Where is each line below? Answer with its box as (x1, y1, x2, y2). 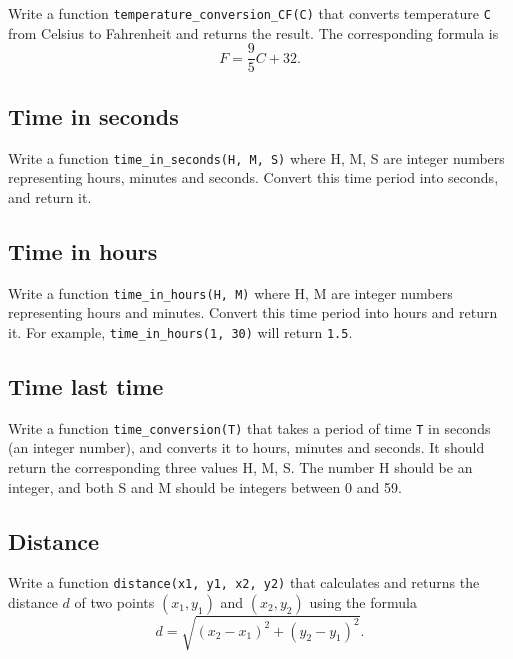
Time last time (8, 370, 164, 401)
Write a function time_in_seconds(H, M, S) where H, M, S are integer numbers (8, 147, 505, 168)
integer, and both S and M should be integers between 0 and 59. (8, 476, 402, 497)
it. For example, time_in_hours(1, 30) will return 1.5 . (8, 321, 353, 342)
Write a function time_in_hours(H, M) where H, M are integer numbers (8, 282, 453, 303)
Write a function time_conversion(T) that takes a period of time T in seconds (8, 417, 491, 438)
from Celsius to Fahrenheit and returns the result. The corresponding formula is (8, 22, 499, 43)
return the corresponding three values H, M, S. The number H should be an (8, 456, 473, 477)
